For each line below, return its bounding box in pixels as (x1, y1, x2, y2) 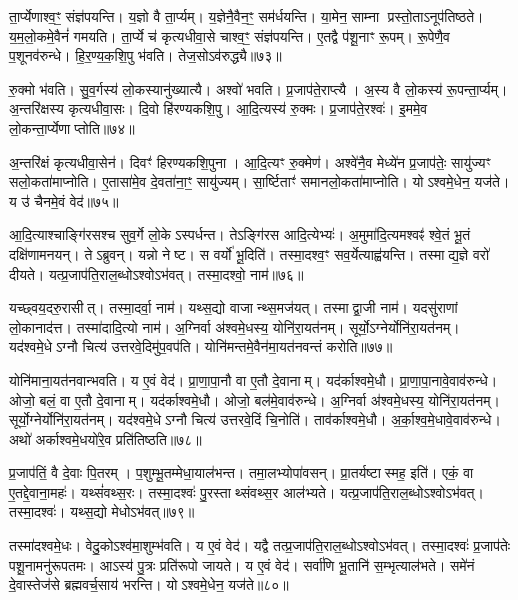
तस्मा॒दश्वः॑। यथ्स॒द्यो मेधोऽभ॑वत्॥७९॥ (9, 501, 195, 522)
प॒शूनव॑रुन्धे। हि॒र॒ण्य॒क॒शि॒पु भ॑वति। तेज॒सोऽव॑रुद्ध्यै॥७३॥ (9, 45, 282, 66)
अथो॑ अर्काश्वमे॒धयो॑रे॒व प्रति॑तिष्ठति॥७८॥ (9, 428, 202, 449)
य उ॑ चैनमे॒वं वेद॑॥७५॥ (9, 190, 119, 211)
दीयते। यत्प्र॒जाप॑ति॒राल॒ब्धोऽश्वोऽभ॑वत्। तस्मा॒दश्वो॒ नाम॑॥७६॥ (9, 263, 304, 284)
